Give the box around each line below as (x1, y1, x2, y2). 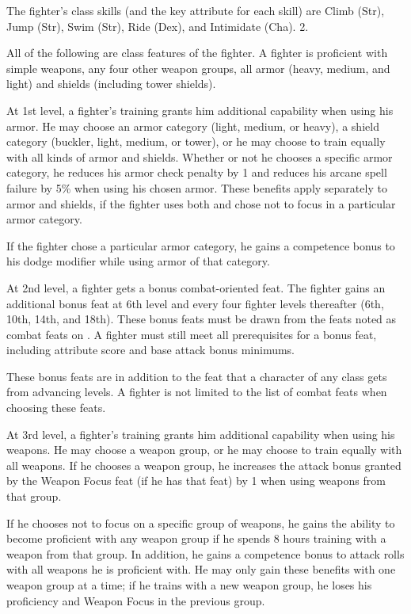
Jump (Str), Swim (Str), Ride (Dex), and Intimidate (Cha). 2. (6, 17, 309, 34)
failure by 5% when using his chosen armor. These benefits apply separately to (6, 179, 387, 196)
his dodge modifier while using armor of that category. (6, 253, 270, 269)
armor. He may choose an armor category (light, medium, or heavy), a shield (6, 117, 379, 134)
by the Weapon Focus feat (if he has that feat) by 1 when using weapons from (6, 472, 386, 489)
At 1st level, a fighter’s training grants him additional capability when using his (6, 101, 394, 118)
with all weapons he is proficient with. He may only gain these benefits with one (6, 561, 396, 578)
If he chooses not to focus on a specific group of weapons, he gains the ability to (6, 514, 395, 531)
